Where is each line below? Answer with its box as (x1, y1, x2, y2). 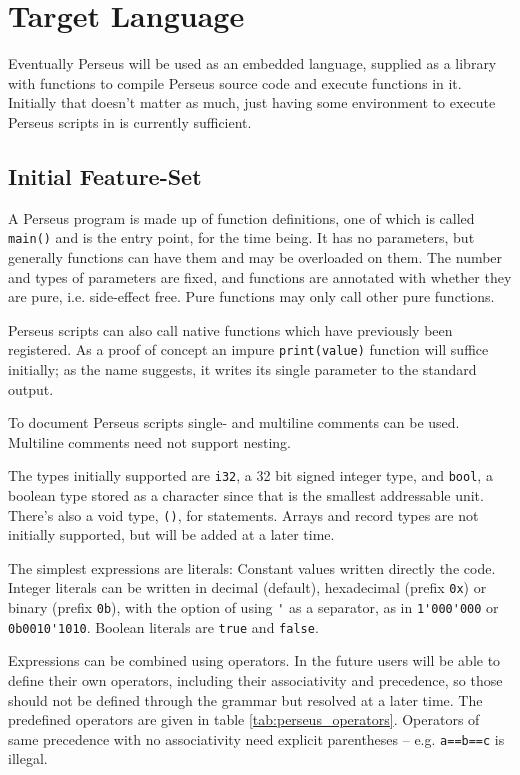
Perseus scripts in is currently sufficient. (8, 111, 252, 132)
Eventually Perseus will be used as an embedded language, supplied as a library (8, 53, 497, 74)
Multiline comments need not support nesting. (8, 431, 292, 452)
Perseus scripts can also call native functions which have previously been (8, 319, 453, 340)
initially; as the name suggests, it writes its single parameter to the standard (8, 358, 477, 379)
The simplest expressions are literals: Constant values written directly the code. (8, 557, 496, 578)
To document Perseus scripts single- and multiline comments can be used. (8, 412, 460, 433)
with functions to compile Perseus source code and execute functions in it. (8, 72, 462, 93)
